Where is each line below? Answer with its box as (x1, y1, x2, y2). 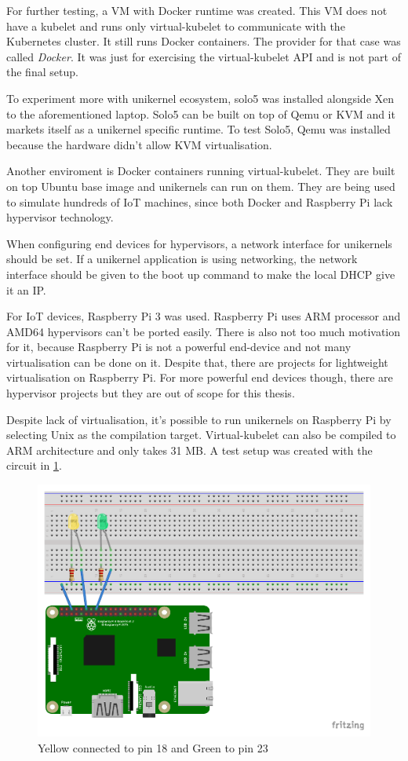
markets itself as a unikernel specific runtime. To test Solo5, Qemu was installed (6, 121, 391, 137)
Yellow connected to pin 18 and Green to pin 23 (38, 740, 268, 756)
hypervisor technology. (6, 209, 114, 225)
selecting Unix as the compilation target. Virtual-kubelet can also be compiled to (6, 426, 396, 443)
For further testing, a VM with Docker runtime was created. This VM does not (6, 2, 388, 18)
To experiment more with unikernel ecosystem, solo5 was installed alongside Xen (6, 90, 395, 106)
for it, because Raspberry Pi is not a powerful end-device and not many (6, 338, 352, 355)
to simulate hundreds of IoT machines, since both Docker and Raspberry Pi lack (6, 193, 393, 210)
